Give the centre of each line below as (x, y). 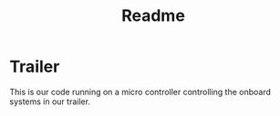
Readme (153, 16)
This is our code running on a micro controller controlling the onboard (140, 92)
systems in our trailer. (50, 101)
